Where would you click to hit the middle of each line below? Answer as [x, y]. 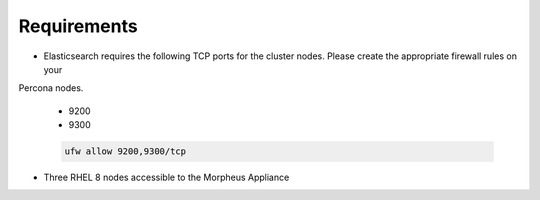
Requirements [78, 26]
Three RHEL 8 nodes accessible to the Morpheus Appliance [166, 177]
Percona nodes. [51, 88]
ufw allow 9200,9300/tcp [125, 151]
